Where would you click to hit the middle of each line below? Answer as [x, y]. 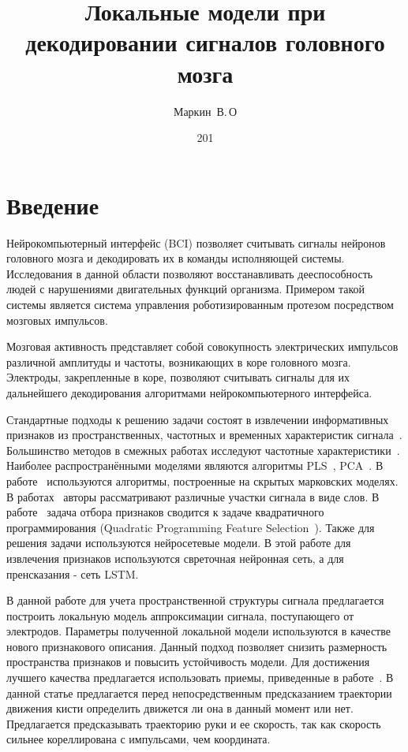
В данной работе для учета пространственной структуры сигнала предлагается [195, 600]
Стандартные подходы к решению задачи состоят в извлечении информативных [198, 419]
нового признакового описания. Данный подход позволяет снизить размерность [197, 646]
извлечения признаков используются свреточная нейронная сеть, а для [175, 558]
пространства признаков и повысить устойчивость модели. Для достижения [188, 662]
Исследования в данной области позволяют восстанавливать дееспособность [190, 273]
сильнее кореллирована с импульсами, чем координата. [138, 739]
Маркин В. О [205, 111]
